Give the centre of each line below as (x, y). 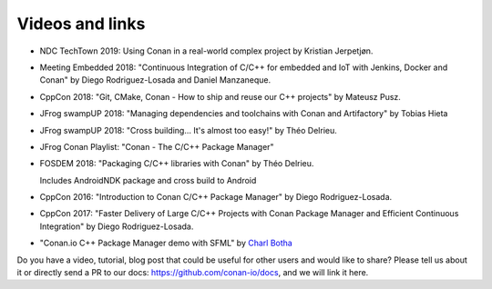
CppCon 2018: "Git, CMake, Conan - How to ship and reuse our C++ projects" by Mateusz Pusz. (220, 96)
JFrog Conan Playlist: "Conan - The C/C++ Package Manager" (157, 146)
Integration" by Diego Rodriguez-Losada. (117, 226)
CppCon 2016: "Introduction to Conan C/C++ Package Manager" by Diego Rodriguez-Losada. (216, 197)
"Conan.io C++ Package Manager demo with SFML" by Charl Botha (166, 243)
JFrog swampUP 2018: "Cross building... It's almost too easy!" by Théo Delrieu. (188, 130)
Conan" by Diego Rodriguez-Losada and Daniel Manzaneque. (155, 80)
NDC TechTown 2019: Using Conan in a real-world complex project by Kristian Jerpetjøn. (206, 51)
